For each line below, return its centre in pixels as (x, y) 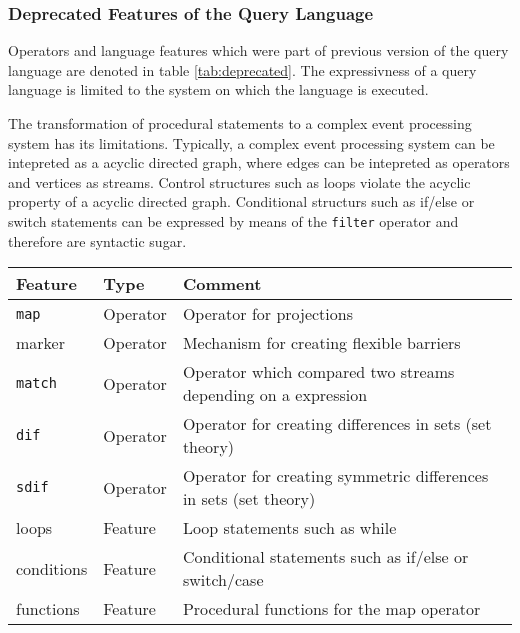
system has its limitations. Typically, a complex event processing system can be (251, 142)
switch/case (223, 580)
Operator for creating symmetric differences (335, 476)
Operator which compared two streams (318, 372)
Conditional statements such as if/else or (325, 557)
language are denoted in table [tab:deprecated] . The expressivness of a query (242, 69)
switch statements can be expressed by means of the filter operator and (233, 220)
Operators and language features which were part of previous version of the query (258, 50)
